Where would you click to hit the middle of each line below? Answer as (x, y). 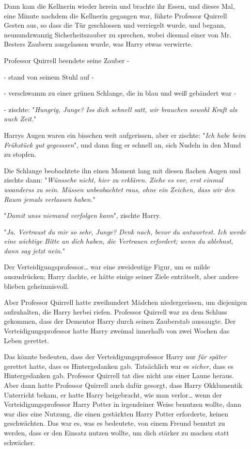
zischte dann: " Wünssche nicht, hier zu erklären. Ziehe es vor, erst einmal (114, 180)
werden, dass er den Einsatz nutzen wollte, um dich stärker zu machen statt (117, 432)
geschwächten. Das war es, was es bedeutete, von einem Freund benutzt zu (115, 423)
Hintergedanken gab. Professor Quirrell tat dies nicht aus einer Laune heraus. (119, 375)
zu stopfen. (20, 154)
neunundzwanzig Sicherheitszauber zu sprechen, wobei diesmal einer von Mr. (118, 34)
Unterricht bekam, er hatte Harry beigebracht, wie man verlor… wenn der (113, 394)
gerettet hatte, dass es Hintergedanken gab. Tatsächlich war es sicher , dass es (119, 366)
